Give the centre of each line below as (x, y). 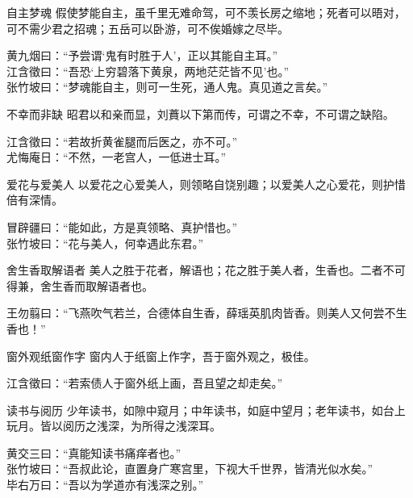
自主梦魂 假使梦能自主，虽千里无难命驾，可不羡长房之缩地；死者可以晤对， (206, 12)
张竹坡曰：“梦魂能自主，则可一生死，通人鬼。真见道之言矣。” (167, 87)
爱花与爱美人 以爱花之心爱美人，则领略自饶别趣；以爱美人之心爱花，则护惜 (206, 184)
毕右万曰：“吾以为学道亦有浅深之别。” (105, 485)
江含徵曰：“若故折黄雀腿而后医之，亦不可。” (122, 141)
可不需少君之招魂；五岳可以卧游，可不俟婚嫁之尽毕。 (148, 28)
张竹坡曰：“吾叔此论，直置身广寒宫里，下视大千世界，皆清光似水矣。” (190, 469)
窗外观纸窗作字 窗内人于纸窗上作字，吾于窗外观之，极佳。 (161, 356)
